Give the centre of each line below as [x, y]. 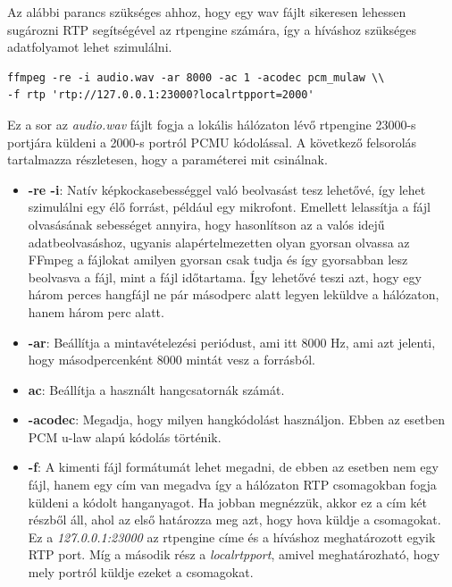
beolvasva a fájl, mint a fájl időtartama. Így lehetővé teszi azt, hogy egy [225, 277]
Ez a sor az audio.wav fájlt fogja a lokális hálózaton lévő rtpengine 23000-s [212, 124]
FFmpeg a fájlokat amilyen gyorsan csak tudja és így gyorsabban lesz [218, 260]
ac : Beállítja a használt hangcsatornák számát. [156, 389]
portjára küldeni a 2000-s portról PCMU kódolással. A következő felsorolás [212, 142]
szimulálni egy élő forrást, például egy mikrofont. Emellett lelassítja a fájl [229, 207]
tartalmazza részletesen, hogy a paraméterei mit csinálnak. [167, 159]
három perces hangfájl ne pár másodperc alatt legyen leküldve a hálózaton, [234, 294]
